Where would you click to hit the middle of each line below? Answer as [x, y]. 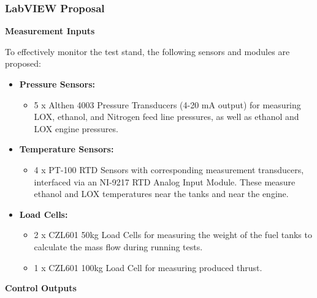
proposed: [23, 63]
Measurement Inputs [50, 31]
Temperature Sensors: [67, 149]
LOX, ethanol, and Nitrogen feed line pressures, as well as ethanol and [166, 117]
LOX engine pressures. [76, 128]
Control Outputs [41, 288]
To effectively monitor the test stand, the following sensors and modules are [147, 51]
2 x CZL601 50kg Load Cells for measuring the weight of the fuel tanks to [173, 235]
